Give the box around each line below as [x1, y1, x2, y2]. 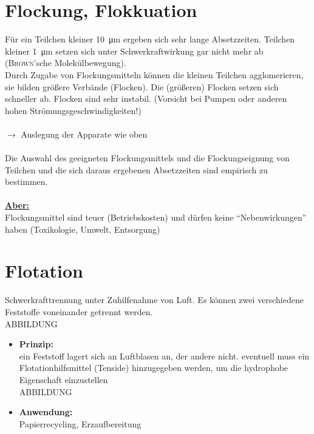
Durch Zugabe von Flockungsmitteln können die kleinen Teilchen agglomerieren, [5, 68, 304, 81]
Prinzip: [19, 338, 53, 350]
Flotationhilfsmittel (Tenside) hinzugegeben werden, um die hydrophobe [19, 361, 288, 374]
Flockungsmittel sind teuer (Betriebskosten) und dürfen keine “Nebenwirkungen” [5, 211, 307, 224]
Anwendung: [19, 406, 73, 418]
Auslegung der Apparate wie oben [21, 127, 148, 140]
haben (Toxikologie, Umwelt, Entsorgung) [5, 222, 160, 235]
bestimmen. [5, 175, 48, 188]
